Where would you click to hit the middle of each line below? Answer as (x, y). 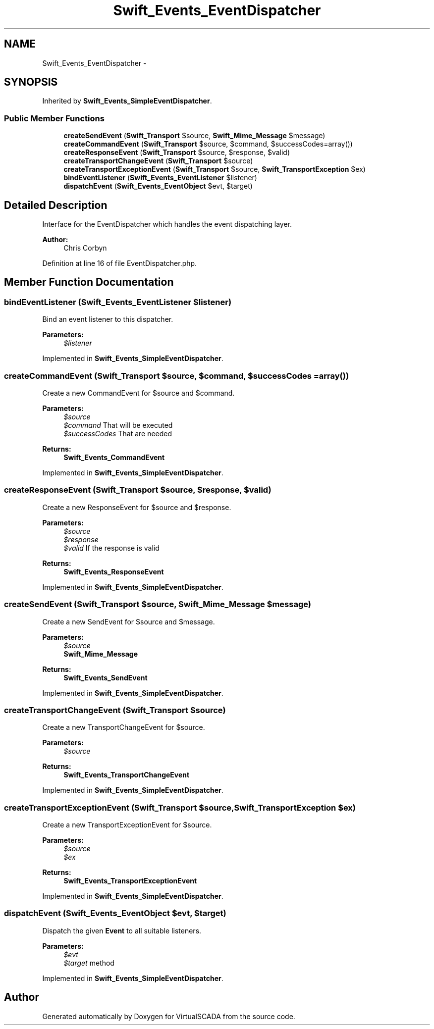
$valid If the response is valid (111, 548)
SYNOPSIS (31, 82)
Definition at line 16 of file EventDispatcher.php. (120, 263)
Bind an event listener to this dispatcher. (108, 319)
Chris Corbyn (85, 248)
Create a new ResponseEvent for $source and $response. (137, 507)
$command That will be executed (118, 425)
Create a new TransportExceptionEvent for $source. (127, 825)
